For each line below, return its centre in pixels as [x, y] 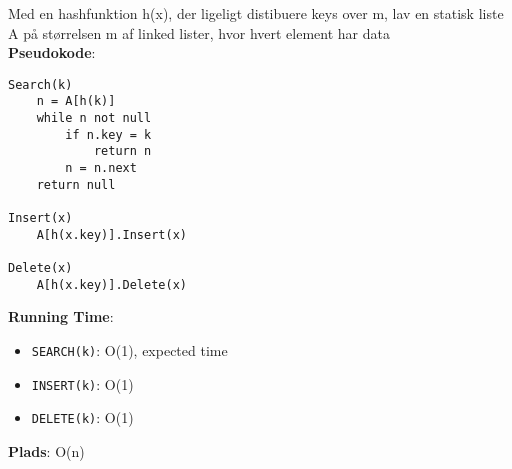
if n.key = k [108, 134]
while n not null [94, 118]
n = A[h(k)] [76, 101]
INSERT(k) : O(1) [82, 383]
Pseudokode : [52, 52]
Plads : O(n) [46, 450]
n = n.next [101, 168]
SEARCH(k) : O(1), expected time [129, 349]
